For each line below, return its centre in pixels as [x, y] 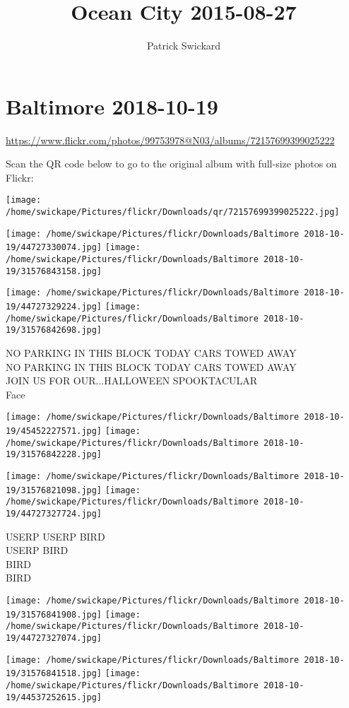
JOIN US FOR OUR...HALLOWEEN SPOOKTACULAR [132, 380]
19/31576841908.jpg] [54, 614]
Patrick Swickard [184, 46]
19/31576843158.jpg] [54, 271]
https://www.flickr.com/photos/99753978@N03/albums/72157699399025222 [170, 140]
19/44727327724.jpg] [54, 513]
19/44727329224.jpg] [54, 307]
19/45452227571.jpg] [54, 431]
